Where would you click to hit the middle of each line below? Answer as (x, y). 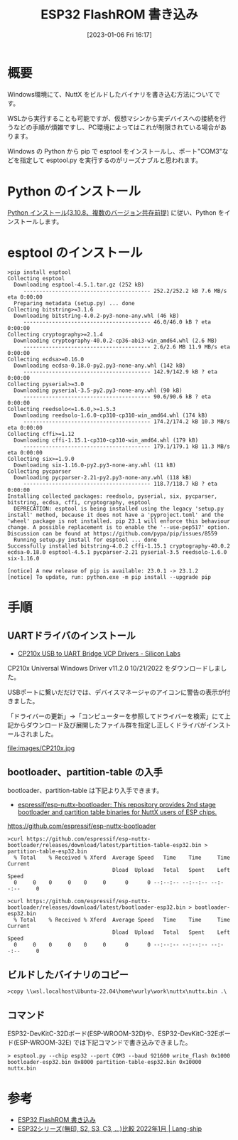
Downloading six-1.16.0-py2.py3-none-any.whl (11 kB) (95, 465)
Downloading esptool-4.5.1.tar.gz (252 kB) (79, 284)
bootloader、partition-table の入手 (85, 772)
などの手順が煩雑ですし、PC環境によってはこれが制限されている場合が (117, 127)
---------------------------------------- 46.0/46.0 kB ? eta (117, 322)
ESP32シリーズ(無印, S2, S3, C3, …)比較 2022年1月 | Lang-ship (110, 1129)
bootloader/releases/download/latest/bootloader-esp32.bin (97, 907)
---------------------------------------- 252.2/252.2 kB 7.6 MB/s (125, 291)
